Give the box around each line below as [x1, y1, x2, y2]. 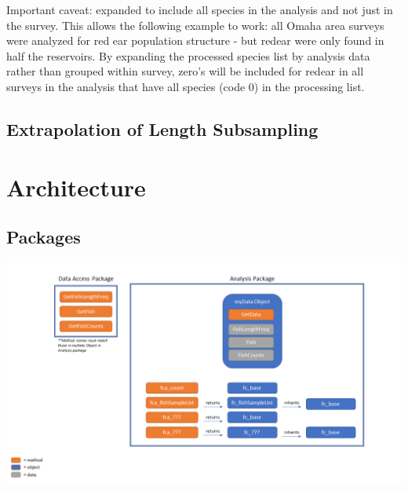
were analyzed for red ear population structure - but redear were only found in [6, 32, 384, 49]
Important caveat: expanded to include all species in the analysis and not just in [6, 2, 393, 17]
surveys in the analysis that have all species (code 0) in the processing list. [6, 78, 365, 94]
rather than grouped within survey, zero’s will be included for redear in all [6, 63, 364, 79]
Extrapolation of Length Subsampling [6, 116, 319, 141]
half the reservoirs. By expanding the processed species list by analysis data [6, 47, 370, 64]
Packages [6, 225, 81, 249]
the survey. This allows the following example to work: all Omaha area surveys [6, 16, 384, 33]
